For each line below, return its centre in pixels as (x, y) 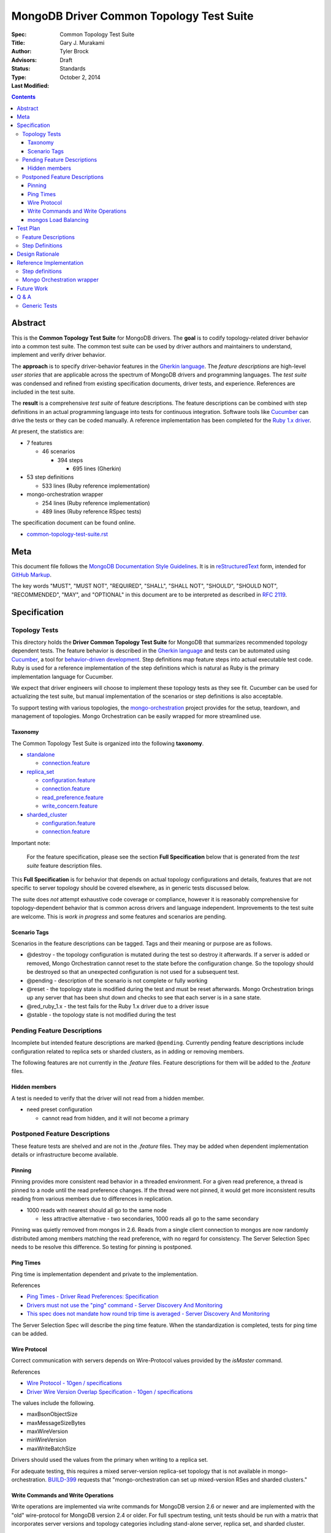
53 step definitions (50, 477)
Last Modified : (30, 85)
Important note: (31, 843)
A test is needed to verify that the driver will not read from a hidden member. (108, 1098)
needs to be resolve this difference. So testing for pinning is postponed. (102, 1247)
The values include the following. (53, 1403)
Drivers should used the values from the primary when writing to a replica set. (110, 1460)
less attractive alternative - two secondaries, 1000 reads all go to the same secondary (150, 1219)
